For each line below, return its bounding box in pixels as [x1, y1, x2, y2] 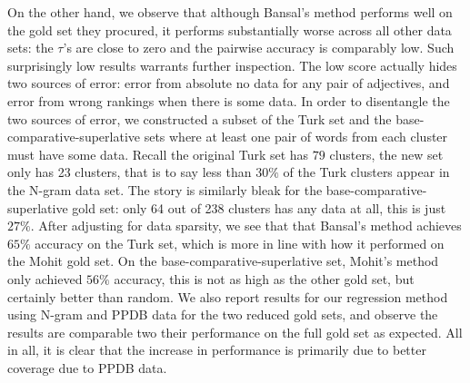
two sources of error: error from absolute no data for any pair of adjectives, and [7, 74, 450, 93]
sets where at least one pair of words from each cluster [144, 127, 448, 146]
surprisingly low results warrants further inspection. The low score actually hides [7, 55, 457, 74]
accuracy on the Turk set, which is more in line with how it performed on [35, 233, 445, 252]
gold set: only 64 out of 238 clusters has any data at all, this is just [72, 198, 446, 217]
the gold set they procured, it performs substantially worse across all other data [7, 20, 452, 39]
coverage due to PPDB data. [7, 358, 167, 377]
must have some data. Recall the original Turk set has [7, 144, 309, 163]
